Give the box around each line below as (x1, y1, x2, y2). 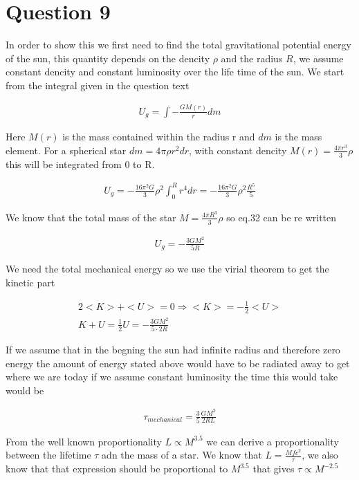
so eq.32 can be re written (226, 210, 337, 224)
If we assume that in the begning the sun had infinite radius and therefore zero (6, 342, 340, 357)
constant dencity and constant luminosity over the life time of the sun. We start (6, 64, 344, 79)
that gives (252, 461, 295, 476)
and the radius (221, 50, 283, 65)
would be (6, 382, 44, 397)
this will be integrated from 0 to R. (6, 156, 155, 171)
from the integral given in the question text (6, 77, 190, 92)
